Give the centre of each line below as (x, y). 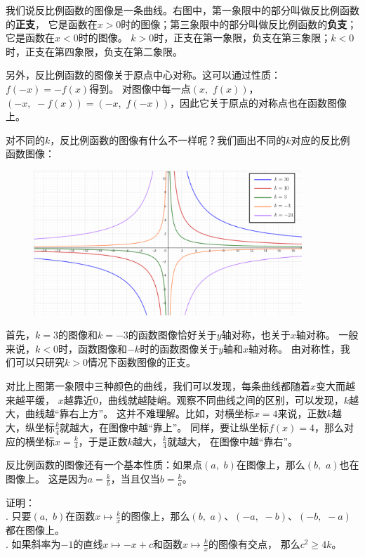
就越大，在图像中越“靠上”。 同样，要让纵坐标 (164, 427)
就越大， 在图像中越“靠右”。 (233, 441)
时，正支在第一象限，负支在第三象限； (243, 38)
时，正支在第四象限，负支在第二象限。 (94, 51)
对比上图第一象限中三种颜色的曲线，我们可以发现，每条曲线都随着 (158, 386)
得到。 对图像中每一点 (140, 88)
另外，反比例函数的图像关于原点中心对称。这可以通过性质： (143, 75)
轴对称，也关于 (256, 335)
